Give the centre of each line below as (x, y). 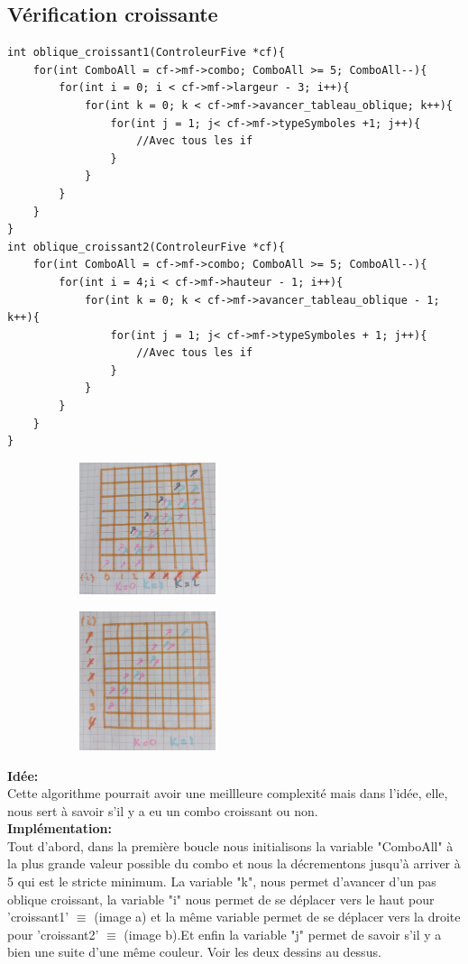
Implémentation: (60, 828)
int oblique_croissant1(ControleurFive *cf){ (146, 53)
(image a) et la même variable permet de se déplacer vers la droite (277, 917)
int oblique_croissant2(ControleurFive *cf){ (146, 247)
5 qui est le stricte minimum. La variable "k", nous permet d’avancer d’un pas (222, 881)
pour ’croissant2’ (53, 934)
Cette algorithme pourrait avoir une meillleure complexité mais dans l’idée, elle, (228, 793)
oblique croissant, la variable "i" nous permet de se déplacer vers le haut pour (221, 899)
